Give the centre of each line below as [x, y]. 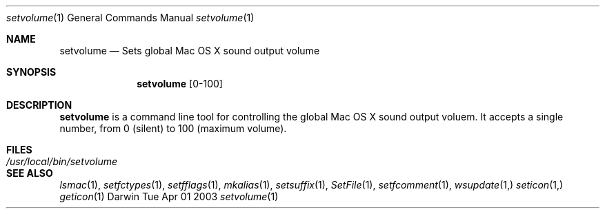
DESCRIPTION [39, 105]
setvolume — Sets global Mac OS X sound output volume [190, 51]
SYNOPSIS [31, 72]
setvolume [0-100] [180, 84]
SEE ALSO [30, 173]
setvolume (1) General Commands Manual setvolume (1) [130, 18]
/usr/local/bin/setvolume [62, 161]
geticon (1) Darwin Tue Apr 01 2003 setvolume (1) [169, 196]
